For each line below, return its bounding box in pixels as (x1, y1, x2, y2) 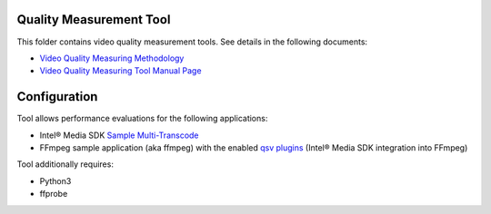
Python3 (39, 175, 72, 186)
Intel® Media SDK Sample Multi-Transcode (39, 130, 199, 141)
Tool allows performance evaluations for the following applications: (16, 113, 268, 124)
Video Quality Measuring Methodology (39, 53, 185, 63)
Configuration (16, 89, 98, 104)
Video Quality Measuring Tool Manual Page (39, 65, 202, 76)
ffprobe (39, 189, 68, 199)
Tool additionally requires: (16, 159, 114, 170)
